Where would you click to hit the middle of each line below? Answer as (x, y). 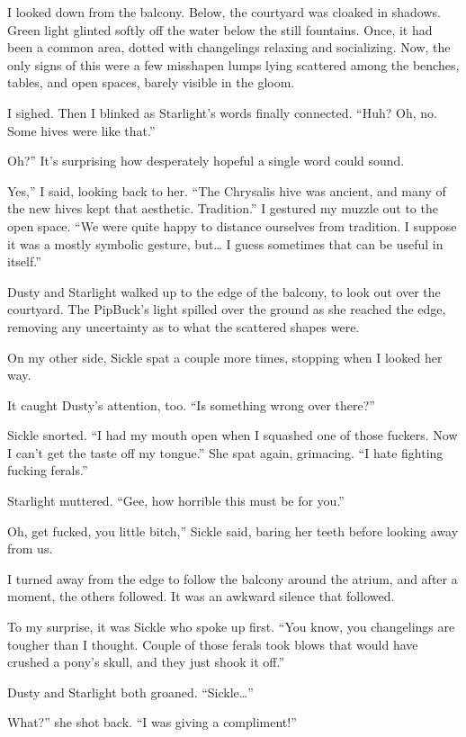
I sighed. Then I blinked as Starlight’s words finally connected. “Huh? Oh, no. (222, 112)
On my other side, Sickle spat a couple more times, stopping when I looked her (225, 357)
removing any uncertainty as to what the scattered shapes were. (184, 326)
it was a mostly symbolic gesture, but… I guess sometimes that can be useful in (225, 243)
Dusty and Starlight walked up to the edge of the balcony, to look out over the (224, 291)
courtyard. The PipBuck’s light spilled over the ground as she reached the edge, (227, 309)
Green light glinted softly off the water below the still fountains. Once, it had (220, 29)
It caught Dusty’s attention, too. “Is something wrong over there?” (191, 404)
